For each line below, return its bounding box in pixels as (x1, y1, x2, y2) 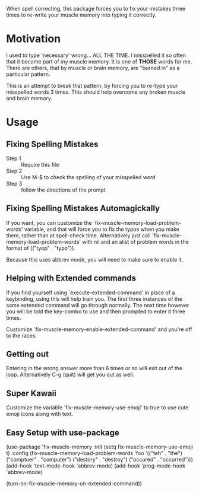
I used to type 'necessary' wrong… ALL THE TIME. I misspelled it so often (6, 52, 186, 59)
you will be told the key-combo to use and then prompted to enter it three (6, 308, 186, 315)
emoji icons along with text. (6, 411, 73, 418)
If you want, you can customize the (6, 219, 92, 226)
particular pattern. (6, 71, 50, 78)
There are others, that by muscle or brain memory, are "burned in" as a (6, 64, 180, 71)
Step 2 (6, 167, 23, 174)
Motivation (6, 32, 61, 46)
